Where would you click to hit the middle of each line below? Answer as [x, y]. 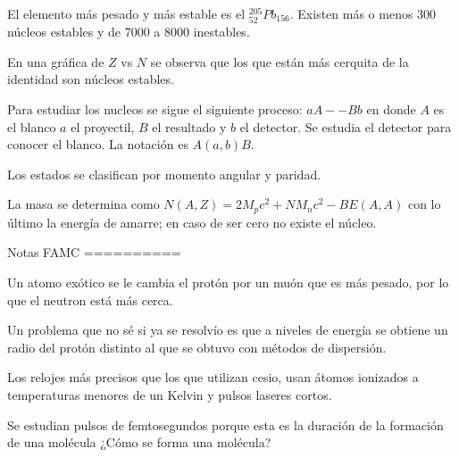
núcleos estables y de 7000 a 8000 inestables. [129, 32]
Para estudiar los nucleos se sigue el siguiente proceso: [155, 108]
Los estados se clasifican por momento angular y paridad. [164, 174]
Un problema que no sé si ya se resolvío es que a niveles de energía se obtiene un [228, 330]
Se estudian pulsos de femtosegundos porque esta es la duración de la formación [225, 424]
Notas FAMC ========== [94, 252]
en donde [391, 108]
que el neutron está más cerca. [90, 299]
